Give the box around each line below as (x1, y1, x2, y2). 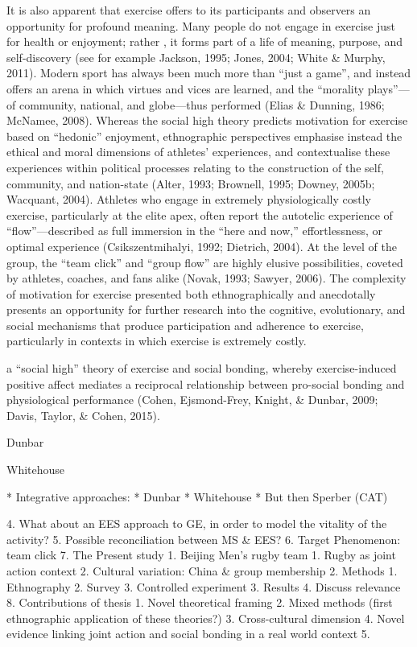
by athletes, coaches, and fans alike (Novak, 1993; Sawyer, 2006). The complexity (6, 270, 407, 286)
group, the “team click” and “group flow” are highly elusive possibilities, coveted (6, 253, 403, 270)
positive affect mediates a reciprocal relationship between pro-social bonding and (6, 375, 405, 392)
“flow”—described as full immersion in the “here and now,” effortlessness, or (6, 222, 382, 239)
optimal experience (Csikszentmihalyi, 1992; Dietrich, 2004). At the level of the (6, 237, 397, 254)
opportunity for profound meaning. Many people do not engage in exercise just (6, 17, 395, 34)
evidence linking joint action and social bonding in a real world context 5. (6, 625, 370, 642)
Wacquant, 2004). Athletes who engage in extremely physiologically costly (6, 191, 371, 208)
